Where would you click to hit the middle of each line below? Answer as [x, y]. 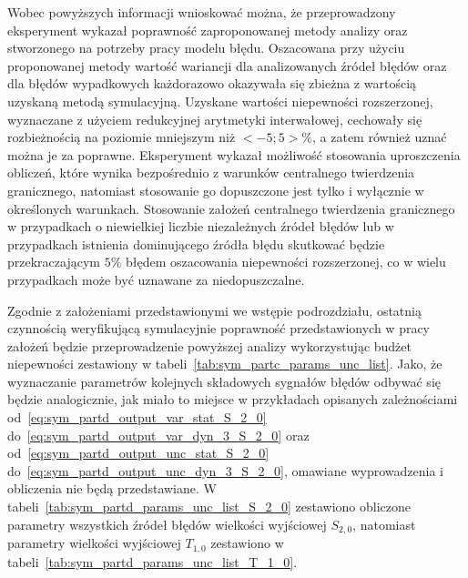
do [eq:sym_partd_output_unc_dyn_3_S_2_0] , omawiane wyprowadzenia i [225, 470]
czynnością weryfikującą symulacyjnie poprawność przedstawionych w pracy [219, 328]
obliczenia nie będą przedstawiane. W [112, 488]
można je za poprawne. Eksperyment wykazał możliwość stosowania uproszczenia [234, 154]
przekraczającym [54, 262]
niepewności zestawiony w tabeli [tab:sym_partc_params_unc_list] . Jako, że [225, 364]
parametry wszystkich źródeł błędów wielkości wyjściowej [167, 524]
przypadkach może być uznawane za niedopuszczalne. [156, 279]
